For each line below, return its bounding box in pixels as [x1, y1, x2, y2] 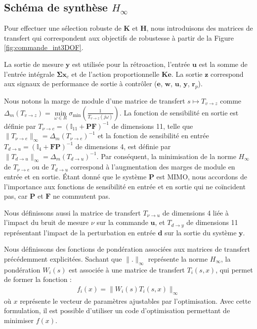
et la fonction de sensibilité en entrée [97, 130, 209, 141]
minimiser [4, 315, 34, 325]
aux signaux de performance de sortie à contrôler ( [4, 78, 157, 89]
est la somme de [199, 58, 248, 69]
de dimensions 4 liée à [162, 207, 229, 218]
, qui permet [215, 264, 253, 274]
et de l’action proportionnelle [71, 68, 160, 79]
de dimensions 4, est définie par [75, 141, 171, 151]
